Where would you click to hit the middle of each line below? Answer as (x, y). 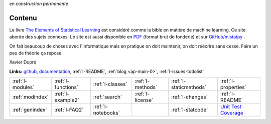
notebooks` (107, 113)
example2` (67, 100)
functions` (66, 87)
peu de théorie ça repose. (36, 53)
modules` (23, 87)
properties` (233, 87)
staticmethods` (189, 87)
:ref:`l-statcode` (189, 110)
